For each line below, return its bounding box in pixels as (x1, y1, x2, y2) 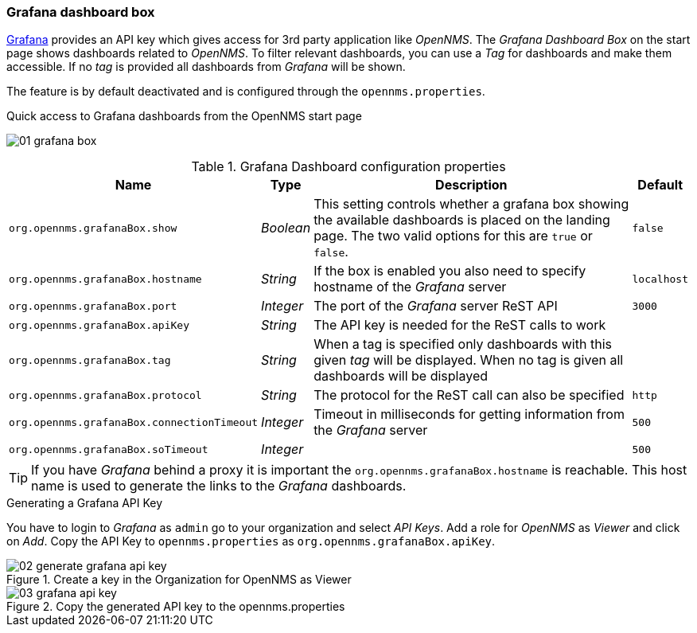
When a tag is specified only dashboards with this (313, 336, 612, 353)
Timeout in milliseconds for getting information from (313, 406, 625, 423)
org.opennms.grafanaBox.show (9, 221, 177, 234)
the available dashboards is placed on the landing (313, 212, 610, 229)
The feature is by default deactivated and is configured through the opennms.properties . (6, 84, 485, 99)
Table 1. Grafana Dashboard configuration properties (191, 158, 506, 175)
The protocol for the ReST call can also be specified (313, 387, 625, 404)
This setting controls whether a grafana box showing (313, 196, 629, 213)
